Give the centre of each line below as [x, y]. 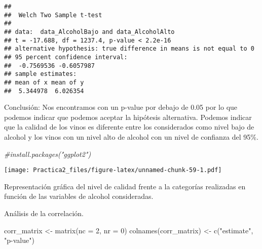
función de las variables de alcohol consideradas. [79, 196]
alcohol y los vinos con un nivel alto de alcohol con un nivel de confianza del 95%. [131, 137]
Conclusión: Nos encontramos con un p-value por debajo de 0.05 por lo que [121, 107]
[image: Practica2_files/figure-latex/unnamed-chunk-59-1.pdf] [113, 170]
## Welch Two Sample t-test [53, 15]
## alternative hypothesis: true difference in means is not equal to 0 [129, 49]
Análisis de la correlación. [44, 213]
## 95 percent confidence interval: [66, 57]
